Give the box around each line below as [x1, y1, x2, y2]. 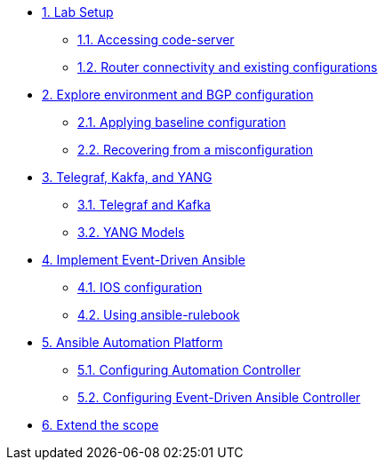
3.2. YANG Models [77, 225, 185, 240]
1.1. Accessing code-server [77, 32, 235, 47]
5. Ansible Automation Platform [42, 335, 223, 350]
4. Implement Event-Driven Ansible [42, 252, 245, 267]
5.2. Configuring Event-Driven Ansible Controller [77, 390, 361, 405]
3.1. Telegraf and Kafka [77, 197, 211, 212]
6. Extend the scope [42, 417, 159, 432]
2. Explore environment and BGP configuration [42, 87, 314, 102]
